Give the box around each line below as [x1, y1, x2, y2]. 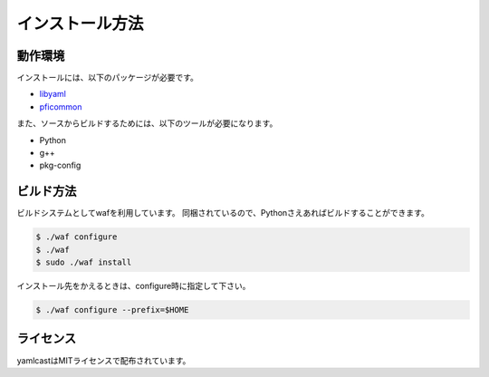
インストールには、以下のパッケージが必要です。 [16, 72, 199, 83]
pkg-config [39, 159, 81, 171]
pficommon [39, 101, 82, 112]
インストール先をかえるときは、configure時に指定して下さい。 [16, 281, 251, 292]
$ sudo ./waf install [35, 257, 132, 267]
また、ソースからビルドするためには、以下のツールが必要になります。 [16, 118, 278, 129]
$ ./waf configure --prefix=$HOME [35, 304, 189, 315]
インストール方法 [16, 14, 144, 34]
